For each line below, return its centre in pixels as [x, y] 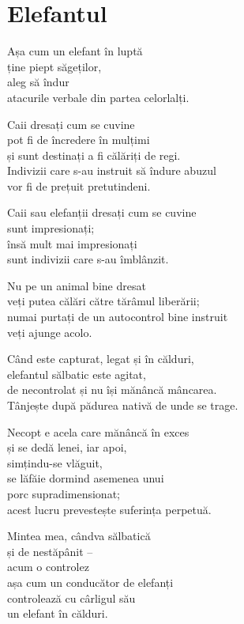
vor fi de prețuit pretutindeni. [79, 185]
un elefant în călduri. [58, 613]
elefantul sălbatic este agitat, [77, 374]
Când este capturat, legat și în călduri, [101, 359]
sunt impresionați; [51, 228]
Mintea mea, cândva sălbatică [79, 536]
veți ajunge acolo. [50, 332]
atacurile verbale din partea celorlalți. [98, 97]
